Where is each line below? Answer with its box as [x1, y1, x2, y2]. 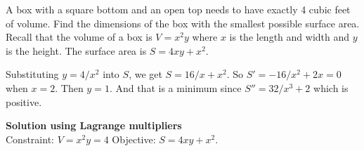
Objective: [112, 131, 156, 146]
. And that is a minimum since [109, 80, 242, 95]
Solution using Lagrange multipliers [6, 118, 182, 133]
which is [313, 80, 349, 95]
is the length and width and [229, 29, 350, 44]
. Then [55, 80, 84, 95]
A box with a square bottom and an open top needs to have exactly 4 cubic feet [6, 2, 351, 16]
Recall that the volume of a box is [6, 29, 152, 44]
